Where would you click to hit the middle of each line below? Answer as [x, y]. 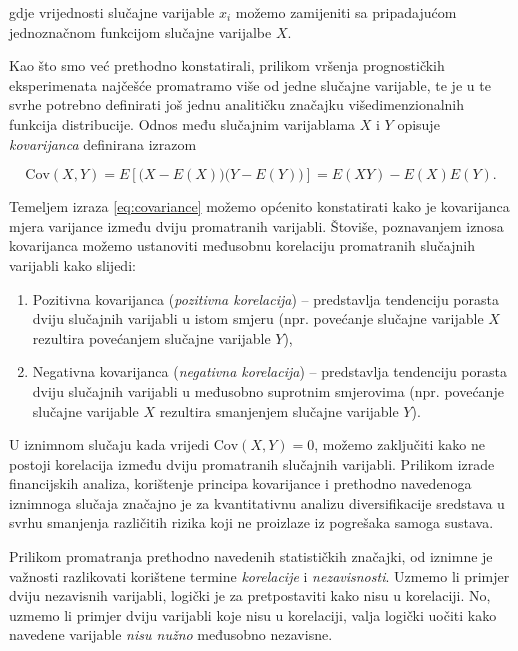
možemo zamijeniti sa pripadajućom [346, 12]
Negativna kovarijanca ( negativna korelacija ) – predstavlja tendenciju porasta [269, 371]
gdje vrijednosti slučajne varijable [112, 12]
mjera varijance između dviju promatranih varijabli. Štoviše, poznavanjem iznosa [256, 225]
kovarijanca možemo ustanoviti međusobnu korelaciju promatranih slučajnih [242, 245]
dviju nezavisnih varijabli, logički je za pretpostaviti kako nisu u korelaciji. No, [250, 595]
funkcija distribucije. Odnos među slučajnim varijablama [182, 123]
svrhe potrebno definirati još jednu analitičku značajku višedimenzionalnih [237, 104]
